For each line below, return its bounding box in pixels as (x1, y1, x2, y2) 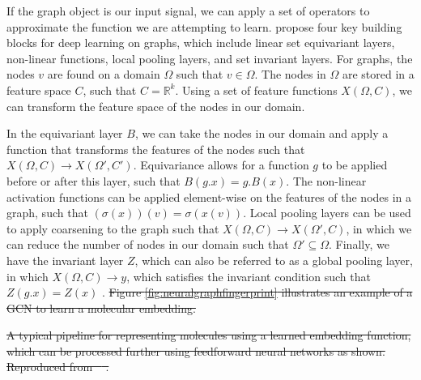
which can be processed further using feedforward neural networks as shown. (6, 342, 385, 359)
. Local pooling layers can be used (243, 204, 411, 221)
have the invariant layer (6, 251, 124, 268)
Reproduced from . (6, 358, 109, 375)
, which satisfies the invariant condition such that (126, 267, 371, 284)
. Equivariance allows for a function (133, 156, 309, 173)
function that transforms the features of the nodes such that (6, 140, 305, 157)
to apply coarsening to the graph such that (6, 220, 219, 237)
